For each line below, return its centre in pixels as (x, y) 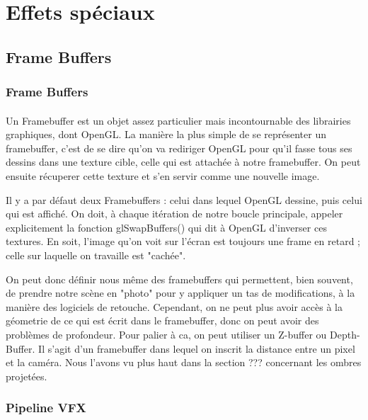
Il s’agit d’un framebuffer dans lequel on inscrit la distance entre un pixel (197, 348)
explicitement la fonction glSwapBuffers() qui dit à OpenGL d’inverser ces (166, 227)
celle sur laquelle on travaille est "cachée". (96, 255)
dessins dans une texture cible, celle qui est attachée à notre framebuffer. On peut (183, 162)
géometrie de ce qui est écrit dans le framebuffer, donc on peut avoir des (162, 320)
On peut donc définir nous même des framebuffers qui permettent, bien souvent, (179, 279)
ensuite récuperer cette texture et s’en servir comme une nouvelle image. (163, 175)
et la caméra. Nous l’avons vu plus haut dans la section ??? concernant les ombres (184, 362)
